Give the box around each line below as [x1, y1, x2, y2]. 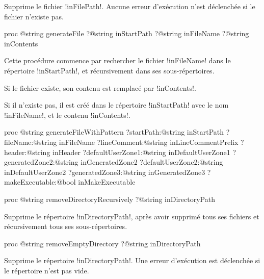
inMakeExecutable [78, 176, 136, 187]
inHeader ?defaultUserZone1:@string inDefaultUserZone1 [52, 146, 230, 157]
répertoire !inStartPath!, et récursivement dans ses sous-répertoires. [4, 65, 215, 75]
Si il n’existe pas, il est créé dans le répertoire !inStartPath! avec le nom [4, 99, 229, 110]
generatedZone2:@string [4, 157, 78, 167]
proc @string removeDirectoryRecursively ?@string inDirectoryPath [4, 193, 215, 204]
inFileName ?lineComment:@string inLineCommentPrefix [59, 136, 239, 147]
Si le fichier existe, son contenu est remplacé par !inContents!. [4, 82, 196, 93]
